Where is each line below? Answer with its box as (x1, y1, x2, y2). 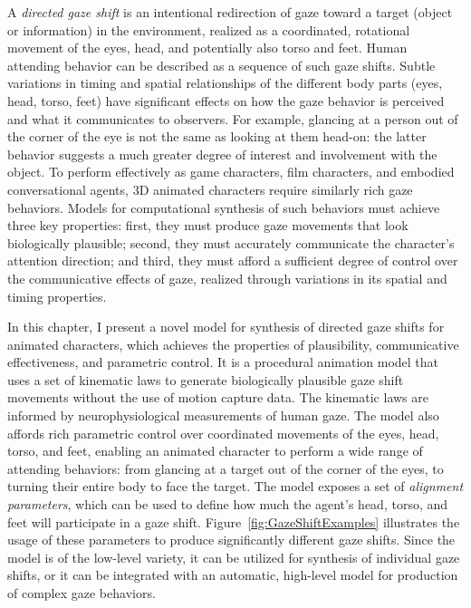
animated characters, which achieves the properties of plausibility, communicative (7, 334, 459, 353)
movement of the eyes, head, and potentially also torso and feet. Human (7, 38, 408, 57)
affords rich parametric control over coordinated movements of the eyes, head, (7, 423, 439, 442)
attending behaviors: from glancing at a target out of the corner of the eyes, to (7, 458, 444, 478)
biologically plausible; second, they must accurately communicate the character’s (7, 233, 455, 252)
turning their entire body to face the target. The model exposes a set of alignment (7, 477, 464, 496)
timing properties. (7, 286, 107, 305)
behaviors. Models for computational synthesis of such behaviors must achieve (7, 198, 440, 217)
